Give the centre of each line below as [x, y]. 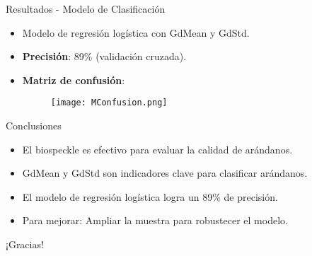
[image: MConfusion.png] [109, 103]
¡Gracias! [25, 244]
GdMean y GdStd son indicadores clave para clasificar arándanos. [165, 173]
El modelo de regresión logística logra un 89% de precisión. [150, 196]
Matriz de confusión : [74, 80]
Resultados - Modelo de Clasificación [86, 8]
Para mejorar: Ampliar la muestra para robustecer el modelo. [155, 220]
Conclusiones [34, 126]
